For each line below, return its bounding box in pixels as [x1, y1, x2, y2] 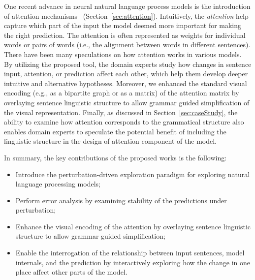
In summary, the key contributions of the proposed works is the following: [4, 152, 227, 162]
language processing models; [15, 179, 100, 189]
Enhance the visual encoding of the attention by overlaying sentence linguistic [15, 221, 251, 231]
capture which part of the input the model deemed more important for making [4, 20, 242, 31]
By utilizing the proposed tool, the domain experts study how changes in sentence [4, 59, 252, 69]
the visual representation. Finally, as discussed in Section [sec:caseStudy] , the [4, 107, 238, 117]
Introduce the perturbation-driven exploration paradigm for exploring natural [15, 169, 250, 179]
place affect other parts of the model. [15, 267, 127, 277]
